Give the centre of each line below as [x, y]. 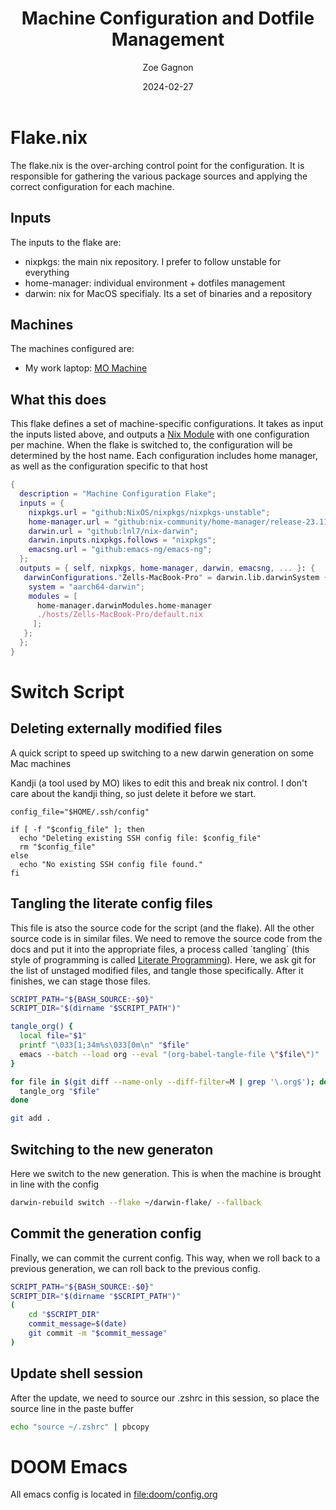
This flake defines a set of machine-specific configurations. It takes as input [167, 424]
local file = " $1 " [53, 1036]
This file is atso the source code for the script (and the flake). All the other [162, 928]
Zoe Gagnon [168, 67]
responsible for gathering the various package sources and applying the [159, 176]
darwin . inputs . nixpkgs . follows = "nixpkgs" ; [122, 540]
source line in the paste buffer [72, 1408]
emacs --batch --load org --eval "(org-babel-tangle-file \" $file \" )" [169, 1054]
